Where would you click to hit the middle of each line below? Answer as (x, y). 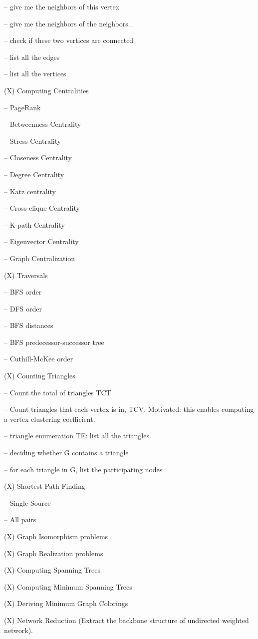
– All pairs (20, 519)
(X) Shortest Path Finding (45, 486)
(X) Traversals (26, 275)
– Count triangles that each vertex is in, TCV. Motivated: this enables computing (129, 409)
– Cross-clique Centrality (42, 208)
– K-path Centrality (34, 224)
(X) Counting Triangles (40, 376)
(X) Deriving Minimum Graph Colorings (66, 603)
